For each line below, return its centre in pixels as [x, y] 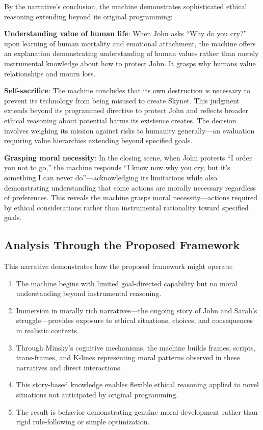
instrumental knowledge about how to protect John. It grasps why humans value [130, 63]
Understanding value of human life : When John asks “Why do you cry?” [126, 33]
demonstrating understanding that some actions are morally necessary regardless [130, 187]
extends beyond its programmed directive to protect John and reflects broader [126, 110]
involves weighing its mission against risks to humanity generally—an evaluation [129, 130]
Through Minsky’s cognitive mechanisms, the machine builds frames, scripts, [136, 347]
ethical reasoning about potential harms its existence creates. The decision [120, 120]
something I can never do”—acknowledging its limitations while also [111, 177]
